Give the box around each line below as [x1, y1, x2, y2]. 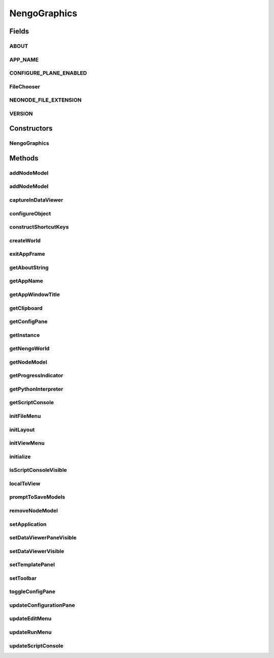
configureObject [9, 210, 51, 217]
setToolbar [9, 574, 37, 581]
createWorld [9, 237, 41, 244]
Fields [9, 27, 29, 36]
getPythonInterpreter [9, 385, 63, 392]
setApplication [9, 520, 47, 528]
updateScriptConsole [9, 642, 63, 649]
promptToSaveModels [9, 494, 65, 501]
